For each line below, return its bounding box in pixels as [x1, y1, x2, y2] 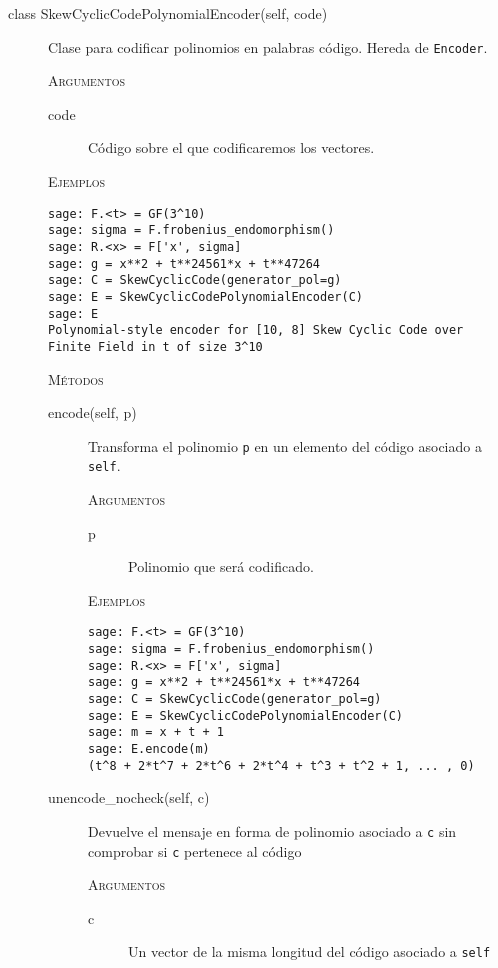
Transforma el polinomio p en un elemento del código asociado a [88, 435, 482, 456]
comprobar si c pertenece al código [88, 840, 302, 861]
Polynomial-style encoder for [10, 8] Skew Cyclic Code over [48, 323, 464, 338]
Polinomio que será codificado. [128, 556, 314, 577]
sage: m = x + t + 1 [88, 725, 225, 740]
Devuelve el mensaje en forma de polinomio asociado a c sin [88, 820, 457, 841]
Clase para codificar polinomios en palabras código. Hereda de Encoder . [48, 36, 488, 57]
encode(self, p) [48, 402, 137, 423]
